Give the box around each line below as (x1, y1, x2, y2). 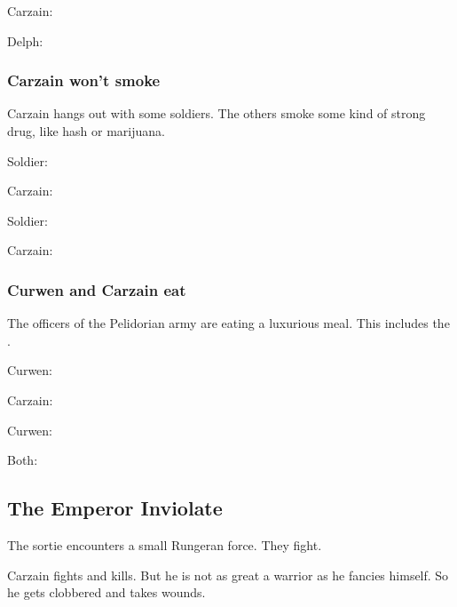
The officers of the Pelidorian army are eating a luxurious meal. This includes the (7, 314, 450, 332)
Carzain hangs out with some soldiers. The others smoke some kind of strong (7, 104, 426, 123)
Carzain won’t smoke (7, 69, 161, 92)
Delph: (7, 31, 43, 50)
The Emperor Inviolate (7, 494, 223, 522)
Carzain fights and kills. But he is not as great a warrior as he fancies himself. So (7, 565, 449, 584)
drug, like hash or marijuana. (7, 122, 165, 140)
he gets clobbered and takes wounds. (7, 583, 206, 602)
